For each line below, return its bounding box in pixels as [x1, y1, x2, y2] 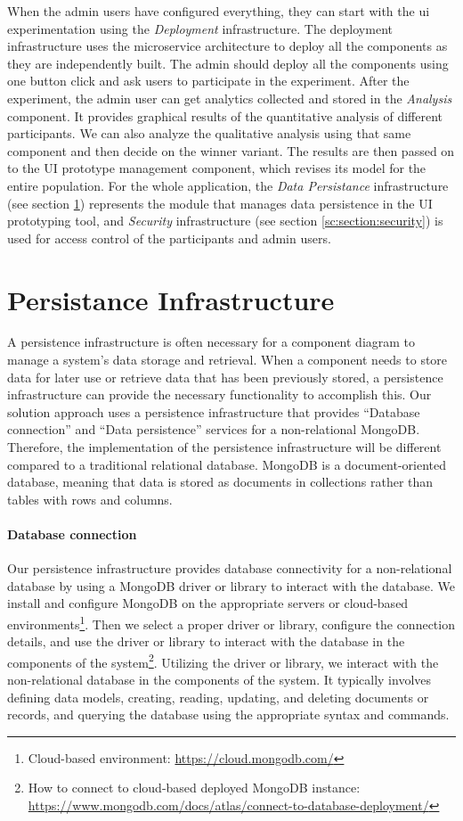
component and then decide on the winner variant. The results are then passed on [7, 141, 455, 160]
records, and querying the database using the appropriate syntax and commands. [7, 705, 450, 724]
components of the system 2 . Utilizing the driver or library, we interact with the [7, 650, 439, 671]
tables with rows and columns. [7, 489, 173, 508]
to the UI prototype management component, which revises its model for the [7, 159, 426, 177]
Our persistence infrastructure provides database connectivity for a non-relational [7, 559, 452, 578]
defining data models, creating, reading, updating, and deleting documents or [7, 687, 429, 706]
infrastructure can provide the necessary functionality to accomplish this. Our [7, 385, 432, 404]
